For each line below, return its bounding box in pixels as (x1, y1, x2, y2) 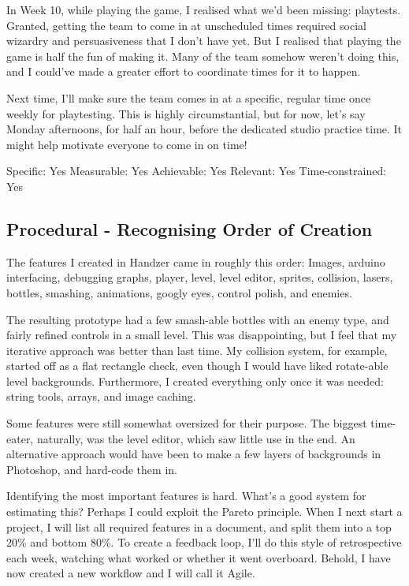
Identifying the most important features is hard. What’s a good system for (6, 487, 366, 504)
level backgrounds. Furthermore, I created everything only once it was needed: (6, 372, 384, 389)
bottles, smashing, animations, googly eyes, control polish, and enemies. (6, 284, 352, 300)
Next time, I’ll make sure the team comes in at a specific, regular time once (6, 89, 371, 106)
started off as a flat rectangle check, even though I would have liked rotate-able (6, 357, 389, 374)
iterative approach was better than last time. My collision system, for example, (6, 342, 388, 358)
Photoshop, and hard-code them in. (6, 461, 177, 477)
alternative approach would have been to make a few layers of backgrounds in (6, 446, 381, 462)
